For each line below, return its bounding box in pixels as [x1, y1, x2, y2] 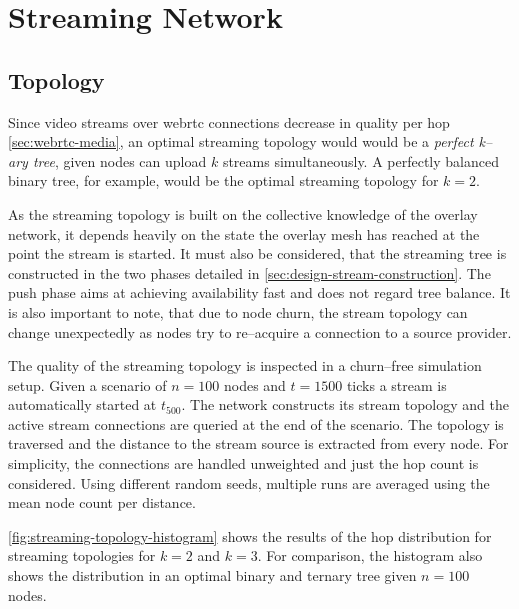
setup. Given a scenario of [8, 374, 167, 395]
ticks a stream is [346, 374, 447, 395]
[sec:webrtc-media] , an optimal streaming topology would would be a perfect [8, 131, 474, 152]
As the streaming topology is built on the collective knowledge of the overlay [8, 203, 478, 224]
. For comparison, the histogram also [257, 545, 483, 566]
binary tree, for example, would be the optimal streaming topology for [8, 170, 439, 191]
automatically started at [8, 394, 157, 415]
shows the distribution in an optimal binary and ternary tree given [8, 565, 417, 586]
